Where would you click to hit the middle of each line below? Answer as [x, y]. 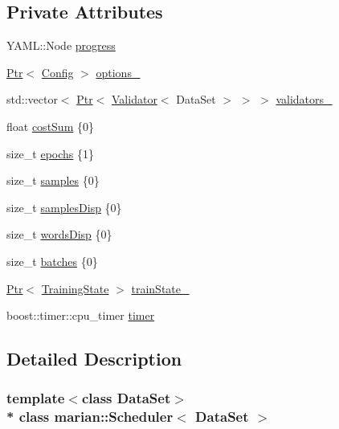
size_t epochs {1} [51, 153]
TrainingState [75, 288]
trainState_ [160, 288]
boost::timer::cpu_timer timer [81, 315]
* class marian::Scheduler [90, 417]
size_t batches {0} [52, 261]
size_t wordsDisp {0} [59, 234]
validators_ [304, 99]
